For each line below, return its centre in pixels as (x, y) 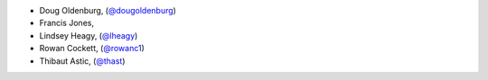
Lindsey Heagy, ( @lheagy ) (89, 35)
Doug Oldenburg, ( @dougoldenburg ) (108, 10)
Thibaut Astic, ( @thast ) (82, 61)
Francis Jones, (67, 23)
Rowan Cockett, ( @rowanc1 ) (92, 49)
